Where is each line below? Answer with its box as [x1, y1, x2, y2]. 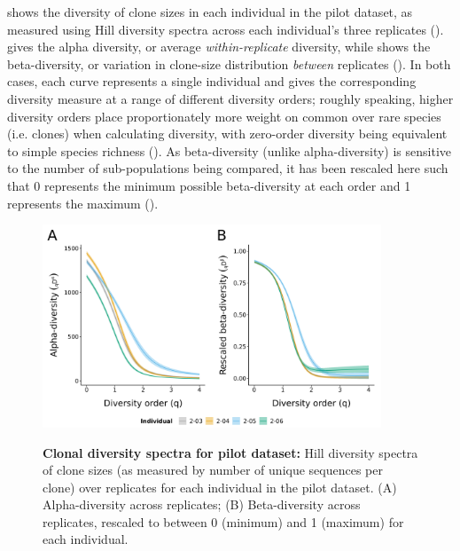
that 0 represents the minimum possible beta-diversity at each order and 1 [7, 176, 411, 194]
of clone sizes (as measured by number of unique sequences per [43, 460, 383, 479]
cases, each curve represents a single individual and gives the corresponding [7, 72, 417, 91]
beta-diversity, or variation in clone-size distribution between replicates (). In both [7, 54, 451, 73]
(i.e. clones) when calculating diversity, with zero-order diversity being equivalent [7, 124, 448, 143]
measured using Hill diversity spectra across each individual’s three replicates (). [7, 20, 444, 38]
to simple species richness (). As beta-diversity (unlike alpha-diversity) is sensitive [7, 141, 452, 160]
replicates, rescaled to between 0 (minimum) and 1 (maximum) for [43, 512, 404, 531]
